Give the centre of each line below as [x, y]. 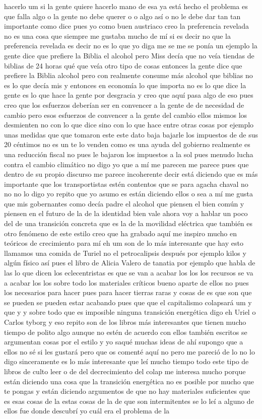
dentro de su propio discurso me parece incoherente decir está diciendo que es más [131, 174]
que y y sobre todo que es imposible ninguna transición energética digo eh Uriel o [130, 312]
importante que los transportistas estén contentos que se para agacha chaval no [126, 184]
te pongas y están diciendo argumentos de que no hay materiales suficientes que [127, 391]
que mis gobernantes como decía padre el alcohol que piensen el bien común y [124, 203]
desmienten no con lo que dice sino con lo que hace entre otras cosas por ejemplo [129, 125]
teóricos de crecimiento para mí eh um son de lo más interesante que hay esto [124, 243]
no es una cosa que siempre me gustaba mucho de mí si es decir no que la [118, 36]
